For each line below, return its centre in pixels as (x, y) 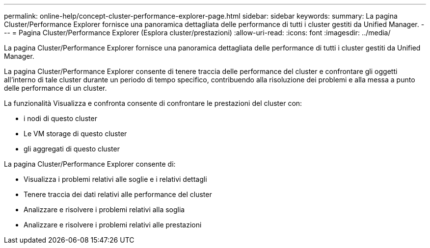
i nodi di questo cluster (60, 118)
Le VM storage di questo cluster (75, 134)
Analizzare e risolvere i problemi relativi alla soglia (104, 210)
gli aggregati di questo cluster (72, 149)
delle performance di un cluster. (55, 88)
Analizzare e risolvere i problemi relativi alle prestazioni (113, 225)
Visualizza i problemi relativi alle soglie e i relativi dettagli (115, 179)
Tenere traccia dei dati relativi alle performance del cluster (118, 194)
